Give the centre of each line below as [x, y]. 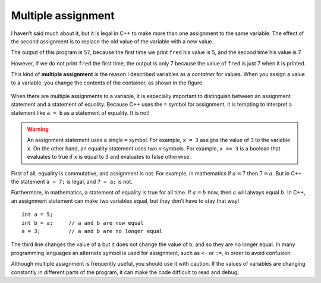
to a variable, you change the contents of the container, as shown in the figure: [108, 83]
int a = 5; [37, 215]
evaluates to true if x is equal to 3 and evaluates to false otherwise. [109, 157]
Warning [38, 129]
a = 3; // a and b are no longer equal [92, 231]
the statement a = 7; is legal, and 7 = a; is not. [72, 182]
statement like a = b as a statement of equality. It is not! [80, 112]
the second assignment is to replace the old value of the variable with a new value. [112, 41]
